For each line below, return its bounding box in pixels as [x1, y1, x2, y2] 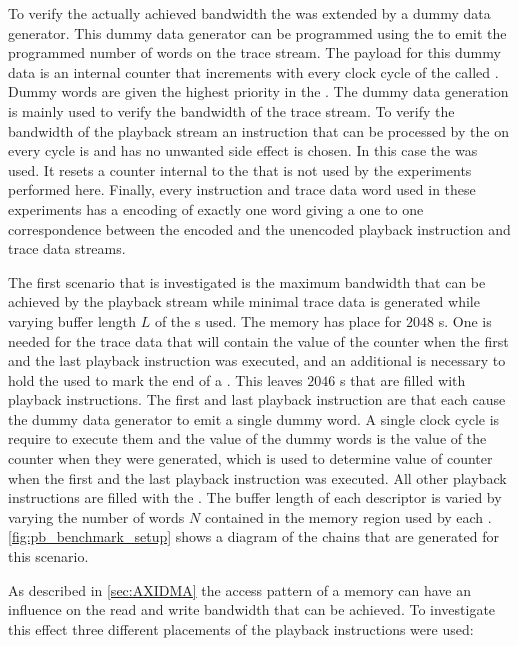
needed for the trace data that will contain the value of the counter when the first [8, 330, 509, 351]
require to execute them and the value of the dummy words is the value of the [8, 428, 487, 449]
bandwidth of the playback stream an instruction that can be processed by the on [8, 120, 509, 141]
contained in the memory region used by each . [204, 506, 492, 527]
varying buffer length [8, 310, 137, 331]
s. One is [438, 310, 492, 331]
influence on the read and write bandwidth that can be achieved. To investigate [8, 599, 496, 620]
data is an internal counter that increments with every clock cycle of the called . [8, 61, 499, 82]
